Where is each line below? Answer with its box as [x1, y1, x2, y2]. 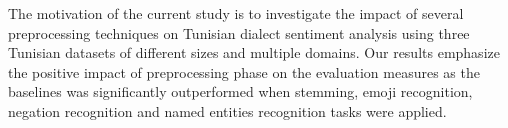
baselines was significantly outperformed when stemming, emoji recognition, [8, 81, 473, 102]
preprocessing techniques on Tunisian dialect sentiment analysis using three [8, 22, 470, 43]
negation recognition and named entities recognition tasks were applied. [8, 100, 447, 121]
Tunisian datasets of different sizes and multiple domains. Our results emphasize [8, 42, 500, 63]
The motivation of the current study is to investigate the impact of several [8, 3, 464, 23]
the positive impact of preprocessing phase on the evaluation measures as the [8, 61, 480, 82]
